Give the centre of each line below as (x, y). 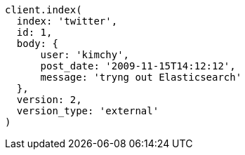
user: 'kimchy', (85, 55)
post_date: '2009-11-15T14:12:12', (138, 66)
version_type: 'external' (88, 111)
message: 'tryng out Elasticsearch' (141, 77)
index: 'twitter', (67, 21)
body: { (37, 43)
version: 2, (49, 100)
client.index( (44, 10)
